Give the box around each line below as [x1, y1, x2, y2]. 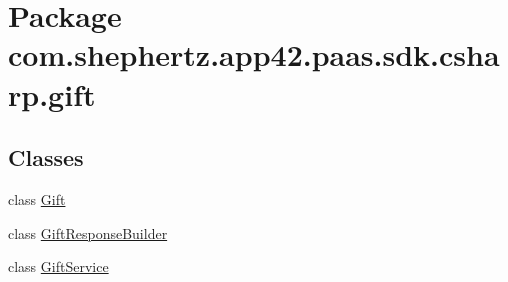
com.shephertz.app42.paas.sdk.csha [8, 34, 500, 75]
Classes [8, 142, 84, 173]
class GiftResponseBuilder [8, 222, 168, 243]
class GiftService [8, 256, 109, 277]
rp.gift [8, 73, 96, 114]
